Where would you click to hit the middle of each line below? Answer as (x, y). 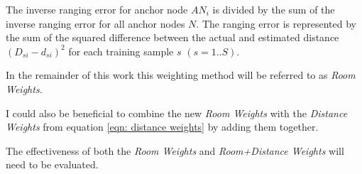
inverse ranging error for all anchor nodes (95, 23)
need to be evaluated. (52, 164)
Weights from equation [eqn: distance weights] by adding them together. (162, 127)
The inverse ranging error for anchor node (97, 9)
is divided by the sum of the (274, 9)
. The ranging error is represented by (276, 23)
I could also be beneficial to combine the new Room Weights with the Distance (177, 113)
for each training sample (121, 51)
